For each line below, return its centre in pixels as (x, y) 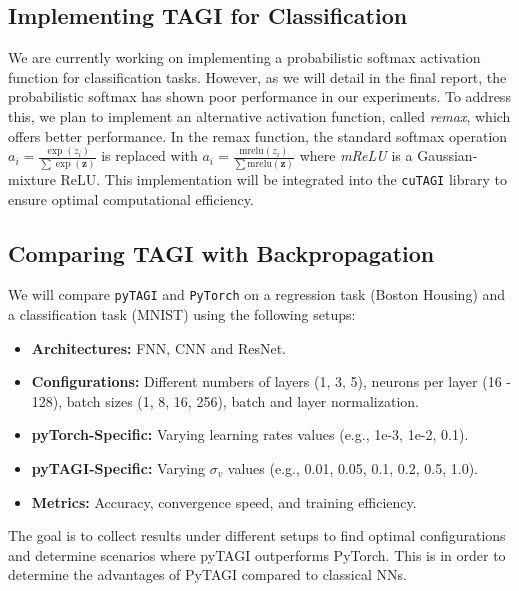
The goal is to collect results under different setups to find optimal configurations (257, 535)
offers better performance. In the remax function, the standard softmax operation (258, 135)
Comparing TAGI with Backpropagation (221, 252)
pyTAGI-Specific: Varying (118, 467)
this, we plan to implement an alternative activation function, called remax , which (259, 115)
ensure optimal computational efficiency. (131, 198)
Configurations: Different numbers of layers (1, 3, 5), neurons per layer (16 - (271, 381)
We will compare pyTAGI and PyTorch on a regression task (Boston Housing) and (257, 294)
